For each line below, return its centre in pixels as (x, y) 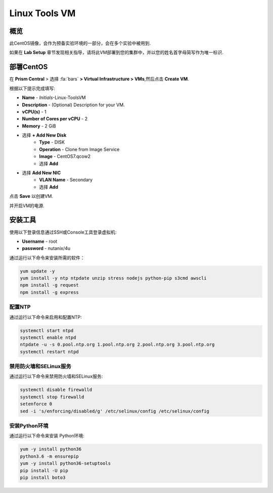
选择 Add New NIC (41, 173)
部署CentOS (29, 67)
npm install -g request (50, 285)
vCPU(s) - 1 (34, 112)
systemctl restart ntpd (50, 352)
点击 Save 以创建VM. (31, 196)
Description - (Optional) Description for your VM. (73, 105)
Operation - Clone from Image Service (79, 149)
